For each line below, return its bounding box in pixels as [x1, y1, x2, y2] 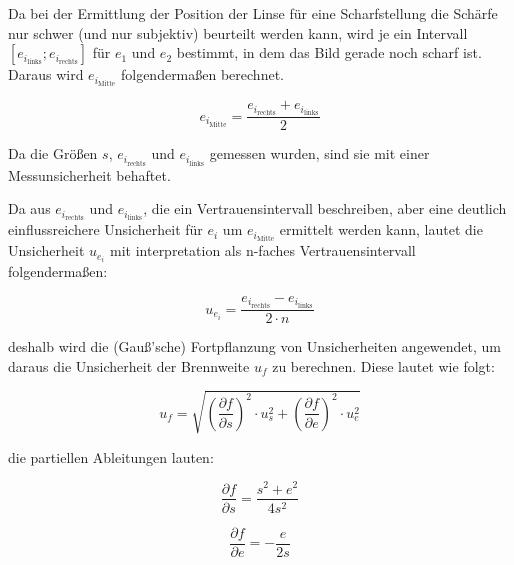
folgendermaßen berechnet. [120, 64, 284, 85]
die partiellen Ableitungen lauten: [8, 446, 214, 467]
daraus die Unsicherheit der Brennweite [8, 355, 250, 376]
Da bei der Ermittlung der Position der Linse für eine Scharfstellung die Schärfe [8, 3, 498, 23]
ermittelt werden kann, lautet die [279, 219, 483, 240]
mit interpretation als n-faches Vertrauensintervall [110, 240, 416, 261]
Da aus [8, 198, 51, 219]
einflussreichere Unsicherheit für [8, 219, 203, 240]
